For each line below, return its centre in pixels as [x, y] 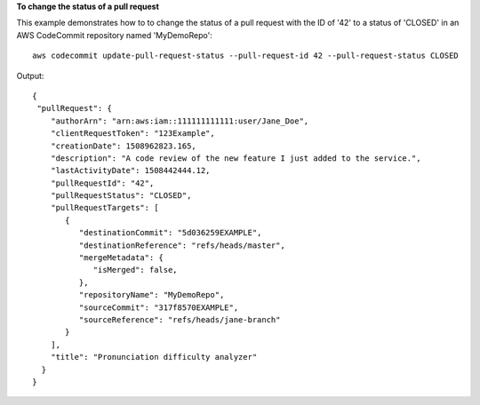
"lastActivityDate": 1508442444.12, [130, 171]
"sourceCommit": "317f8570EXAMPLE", [159, 307]
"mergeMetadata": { [121, 258]
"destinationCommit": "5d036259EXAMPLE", [170, 233]
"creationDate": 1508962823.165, [124, 146]
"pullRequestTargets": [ [104, 208]
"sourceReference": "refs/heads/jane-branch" [180, 319]
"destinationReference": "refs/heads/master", [182, 245]
